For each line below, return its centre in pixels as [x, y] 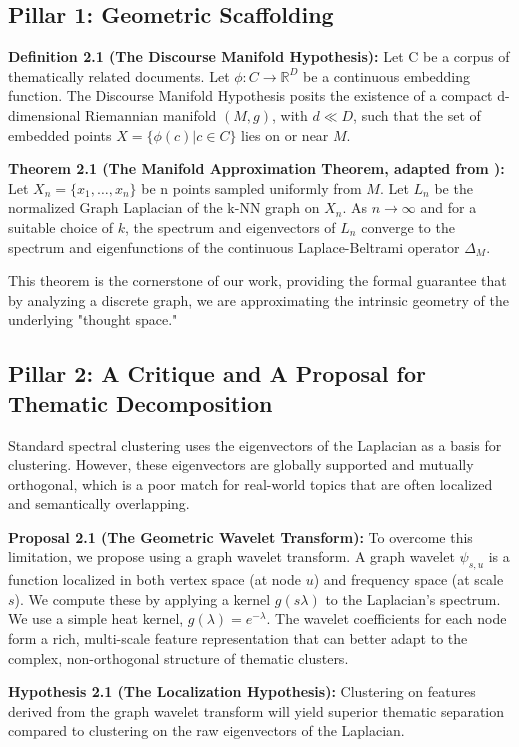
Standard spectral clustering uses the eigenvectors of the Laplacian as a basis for [255, 444]
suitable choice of [61, 226]
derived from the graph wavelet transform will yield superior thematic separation [256, 710]
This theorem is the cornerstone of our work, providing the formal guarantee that [257, 280]
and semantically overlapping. [99, 503]
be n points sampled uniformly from [251, 187]
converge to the [408, 226]
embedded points [60, 134]
